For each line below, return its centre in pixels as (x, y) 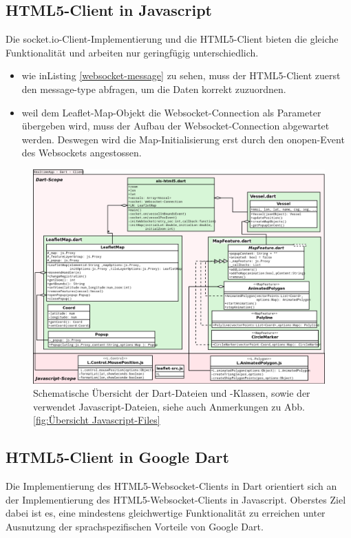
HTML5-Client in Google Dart (117, 457)
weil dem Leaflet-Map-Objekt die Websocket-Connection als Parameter (171, 112)
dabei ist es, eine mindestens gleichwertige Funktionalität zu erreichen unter (166, 513)
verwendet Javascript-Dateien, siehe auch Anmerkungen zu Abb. (169, 406)
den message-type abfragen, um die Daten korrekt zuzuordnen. (154, 89)
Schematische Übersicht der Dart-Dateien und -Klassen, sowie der (172, 393)
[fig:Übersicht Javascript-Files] (97, 420)
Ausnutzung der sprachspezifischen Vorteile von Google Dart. (135, 526)
